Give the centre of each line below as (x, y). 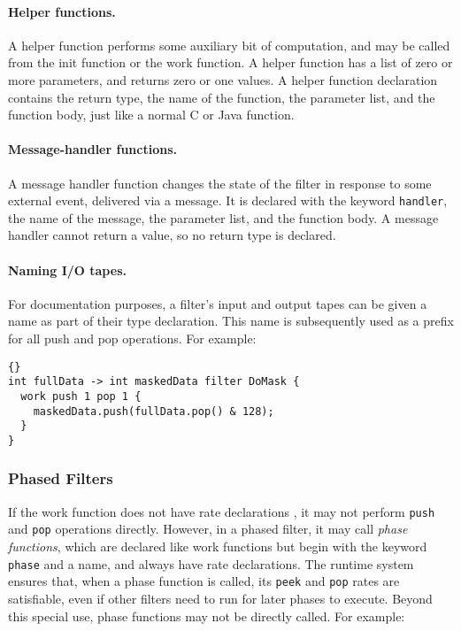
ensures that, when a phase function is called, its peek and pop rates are (204, 581)
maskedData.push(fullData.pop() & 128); (154, 411)
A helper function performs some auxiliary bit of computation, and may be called (229, 45)
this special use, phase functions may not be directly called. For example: (207, 616)
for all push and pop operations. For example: (132, 338)
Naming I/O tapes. (67, 269)
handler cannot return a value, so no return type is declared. (172, 235)
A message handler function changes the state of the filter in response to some (220, 183)
